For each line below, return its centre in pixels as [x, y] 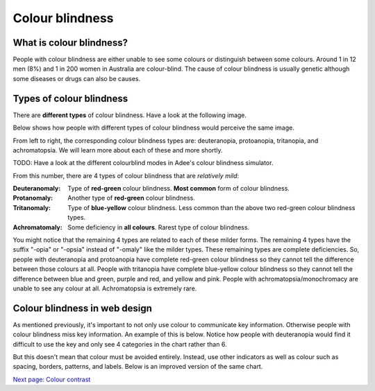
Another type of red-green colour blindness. [132, 198]
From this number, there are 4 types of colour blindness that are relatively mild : [126, 175]
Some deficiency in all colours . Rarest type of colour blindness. [159, 227]
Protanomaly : [33, 198]
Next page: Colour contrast [52, 379]
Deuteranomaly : [37, 189]
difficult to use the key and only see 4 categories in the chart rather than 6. [120, 344]
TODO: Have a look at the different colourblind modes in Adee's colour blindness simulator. [143, 163]
